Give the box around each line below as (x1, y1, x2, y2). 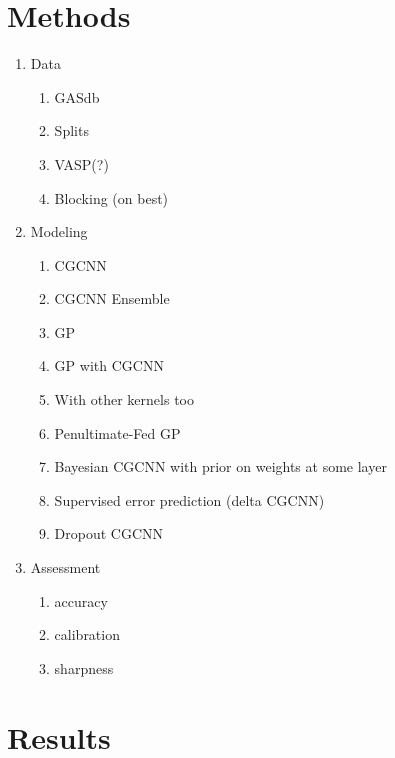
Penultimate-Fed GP (54, 422, 181, 443)
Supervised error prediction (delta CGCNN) (54, 489, 325, 510)
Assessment (30, 557, 101, 578)
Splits (54, 120, 89, 141)
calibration (54, 624, 120, 645)
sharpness (54, 657, 114, 678)
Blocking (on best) (54, 187, 169, 208)
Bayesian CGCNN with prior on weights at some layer (54, 456, 387, 477)
